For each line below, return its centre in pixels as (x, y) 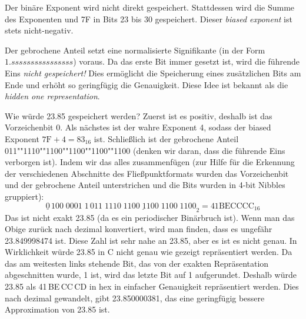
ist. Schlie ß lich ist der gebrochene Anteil (166, 138)
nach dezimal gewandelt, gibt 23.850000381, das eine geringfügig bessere (135, 298)
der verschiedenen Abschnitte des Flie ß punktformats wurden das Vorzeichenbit (147, 173)
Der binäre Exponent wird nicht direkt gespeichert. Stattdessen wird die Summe (150, 7)
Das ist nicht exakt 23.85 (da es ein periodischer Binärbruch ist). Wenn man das (150, 217)
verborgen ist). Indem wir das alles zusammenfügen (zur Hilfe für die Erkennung (150, 162)
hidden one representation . (52, 96)
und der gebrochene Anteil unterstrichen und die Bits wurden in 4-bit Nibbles (145, 185)
